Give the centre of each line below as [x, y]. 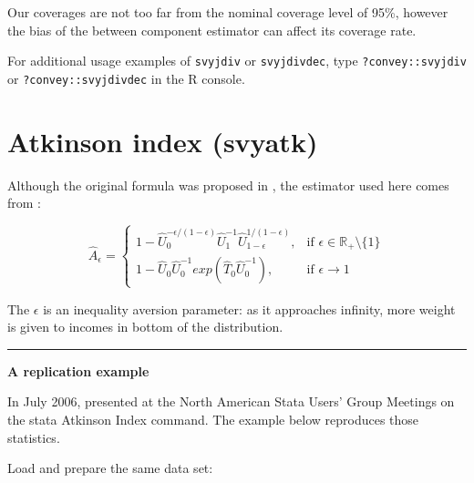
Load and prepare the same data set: [110, 468]
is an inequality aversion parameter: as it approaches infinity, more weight [249, 308]
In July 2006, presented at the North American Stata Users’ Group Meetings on [231, 401]
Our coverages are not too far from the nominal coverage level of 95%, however [228, 12]
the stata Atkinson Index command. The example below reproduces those [213, 419]
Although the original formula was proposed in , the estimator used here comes [228, 185]
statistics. [34, 437]
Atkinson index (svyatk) [163, 141]
